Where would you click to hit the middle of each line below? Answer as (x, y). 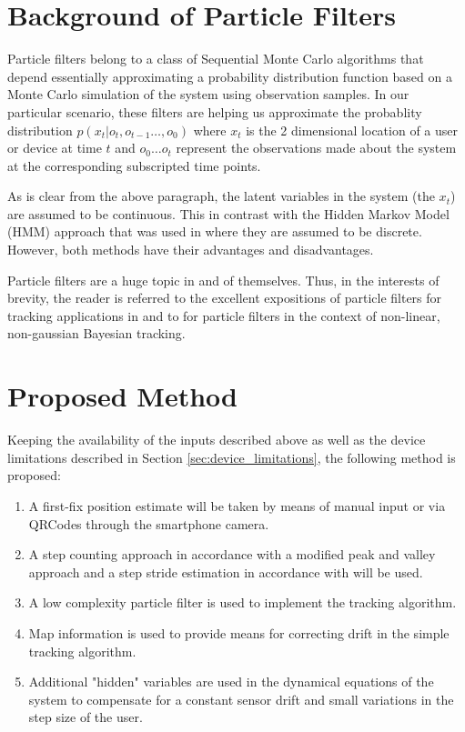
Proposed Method (122, 396)
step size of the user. (86, 717)
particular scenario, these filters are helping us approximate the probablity (215, 111)
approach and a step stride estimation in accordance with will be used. (226, 572)
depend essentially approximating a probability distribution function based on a (230, 76)
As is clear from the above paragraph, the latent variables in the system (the (221, 196)
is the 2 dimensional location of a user (352, 130)
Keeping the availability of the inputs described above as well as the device (217, 440)
